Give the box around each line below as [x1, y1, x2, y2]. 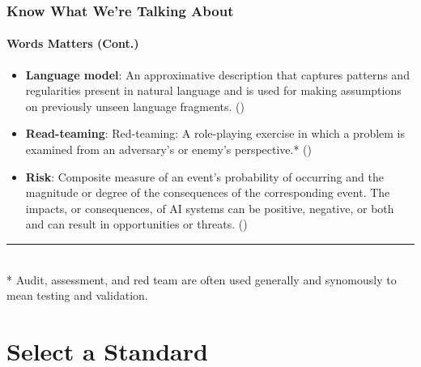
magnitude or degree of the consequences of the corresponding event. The [25, 184, 390, 201]
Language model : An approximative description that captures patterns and [25, 66, 410, 83]
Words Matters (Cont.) [6, 35, 139, 52]
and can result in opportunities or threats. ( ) [25, 216, 248, 233]
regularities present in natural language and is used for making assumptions [25, 82, 402, 99]
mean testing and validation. [6, 287, 148, 304]
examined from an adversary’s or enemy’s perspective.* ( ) [25, 141, 313, 158]
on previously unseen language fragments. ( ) [25, 97, 245, 114]
